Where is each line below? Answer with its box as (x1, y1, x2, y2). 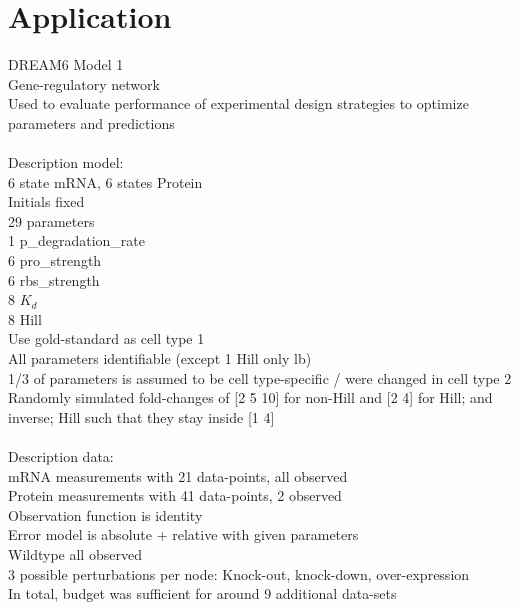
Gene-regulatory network (8, 73, 160, 94)
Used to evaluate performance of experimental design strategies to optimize (8, 93, 469, 114)
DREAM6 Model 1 (8, 54, 124, 75)
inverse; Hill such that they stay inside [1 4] (8, 406, 275, 427)
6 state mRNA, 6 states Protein (8, 171, 203, 192)
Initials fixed (8, 191, 85, 212)
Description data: (8, 446, 114, 466)
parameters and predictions (8, 112, 175, 133)
